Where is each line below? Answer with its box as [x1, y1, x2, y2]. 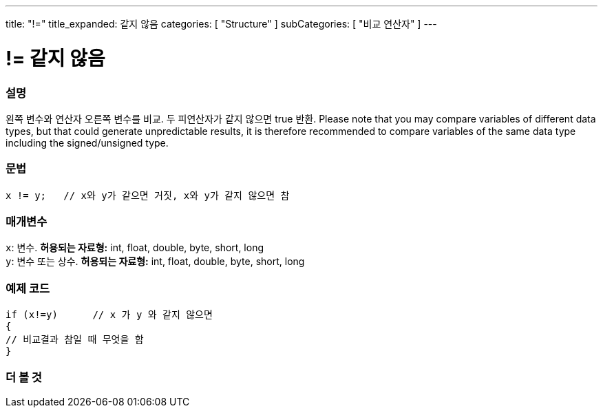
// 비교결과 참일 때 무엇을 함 [6, 334, 144, 346]
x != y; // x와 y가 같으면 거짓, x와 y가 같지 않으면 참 [6, 189, 290, 201]
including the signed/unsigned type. [6, 136, 169, 149]
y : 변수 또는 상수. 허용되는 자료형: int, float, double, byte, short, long [6, 255, 305, 268]
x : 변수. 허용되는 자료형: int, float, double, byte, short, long [6, 242, 264, 254]
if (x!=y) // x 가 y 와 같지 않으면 [6, 309, 213, 321]
